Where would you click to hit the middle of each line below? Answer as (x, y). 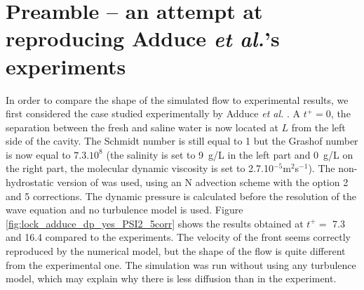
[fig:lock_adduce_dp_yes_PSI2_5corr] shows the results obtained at (155, 223)
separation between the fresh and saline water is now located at (142, 127)
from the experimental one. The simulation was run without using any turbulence (181, 264)
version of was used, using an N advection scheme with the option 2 (203, 182)
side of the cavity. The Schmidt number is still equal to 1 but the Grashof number (182, 141)
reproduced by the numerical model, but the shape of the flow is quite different (176, 251)
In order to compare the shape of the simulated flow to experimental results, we (177, 99)
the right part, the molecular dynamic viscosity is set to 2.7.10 (140, 168)
